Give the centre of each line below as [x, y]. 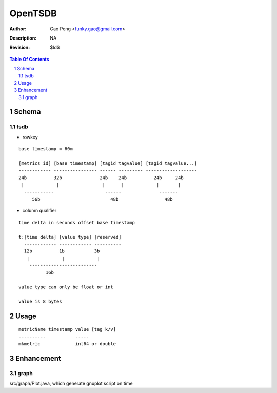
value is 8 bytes [40, 302]
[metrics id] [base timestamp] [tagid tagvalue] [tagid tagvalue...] [108, 163]
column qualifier [39, 211]
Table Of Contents [29, 59]
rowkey [30, 137]
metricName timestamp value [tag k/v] [67, 329]
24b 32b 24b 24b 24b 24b [101, 178]
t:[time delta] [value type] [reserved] [70, 237]
